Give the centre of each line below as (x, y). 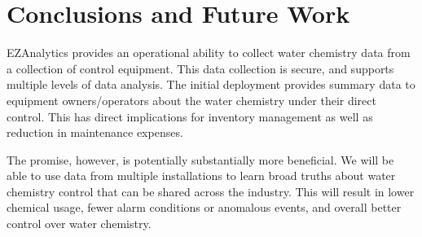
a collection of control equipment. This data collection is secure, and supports (200, 68)
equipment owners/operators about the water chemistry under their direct (191, 100)
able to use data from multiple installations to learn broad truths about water (201, 176)
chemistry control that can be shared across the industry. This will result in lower (211, 191)
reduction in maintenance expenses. (95, 132)
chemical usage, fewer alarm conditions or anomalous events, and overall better (204, 207)
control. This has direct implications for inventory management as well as (190, 116)
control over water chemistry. (79, 224)
